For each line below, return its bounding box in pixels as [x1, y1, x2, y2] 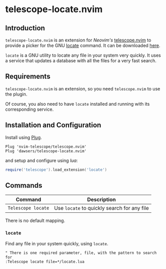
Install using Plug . [5, 134, 42, 140]
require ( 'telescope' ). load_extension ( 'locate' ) [5, 167, 107, 172]
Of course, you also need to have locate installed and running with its [5, 101, 150, 107]
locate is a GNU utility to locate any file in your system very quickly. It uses [5, 52, 161, 58]
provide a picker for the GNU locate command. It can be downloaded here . [5, 42, 160, 49]
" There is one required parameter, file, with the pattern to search [5, 250, 157, 255]
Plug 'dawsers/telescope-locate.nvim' [5, 148, 87, 154]
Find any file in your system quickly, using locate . [5, 240, 108, 246]
